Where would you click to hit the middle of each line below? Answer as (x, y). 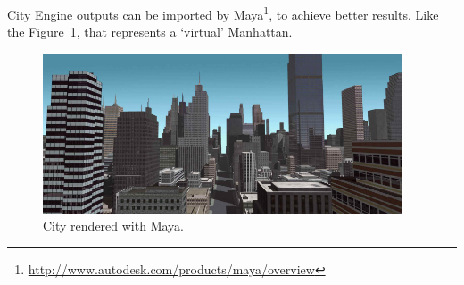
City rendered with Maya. (113, 226)
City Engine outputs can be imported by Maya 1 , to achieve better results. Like (223, 13)
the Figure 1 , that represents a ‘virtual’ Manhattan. (150, 32)
